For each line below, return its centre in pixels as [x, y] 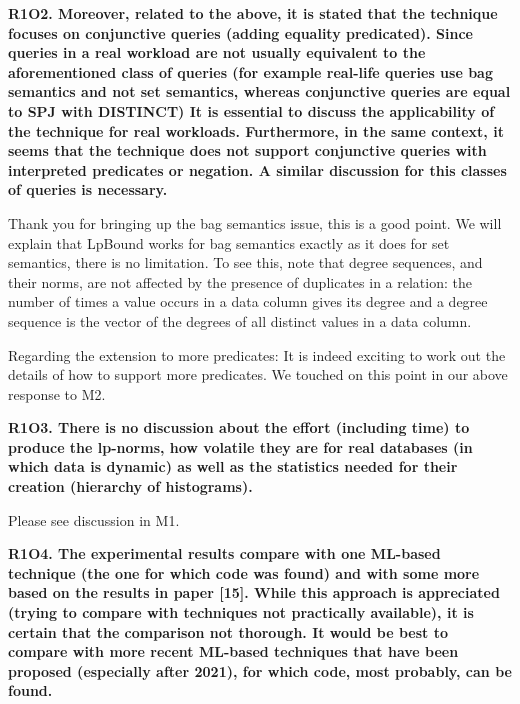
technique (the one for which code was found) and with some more [244, 572]
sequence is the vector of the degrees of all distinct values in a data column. [240, 320]
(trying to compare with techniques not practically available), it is [241, 612]
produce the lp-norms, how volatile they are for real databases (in [240, 446]
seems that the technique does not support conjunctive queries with [247, 150]
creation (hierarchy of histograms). [130, 486]
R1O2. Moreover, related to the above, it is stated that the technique [253, 13]
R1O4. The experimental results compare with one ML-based [224, 553]
